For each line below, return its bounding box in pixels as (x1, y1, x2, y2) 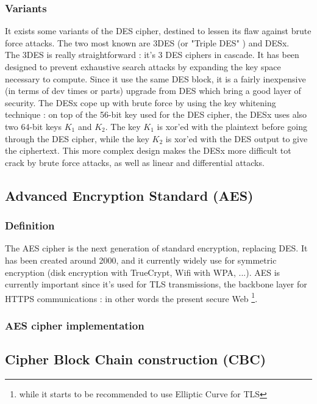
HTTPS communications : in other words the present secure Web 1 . (5, 290, 258, 305)
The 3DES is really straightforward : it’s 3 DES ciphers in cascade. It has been (5, 48, 299, 61)
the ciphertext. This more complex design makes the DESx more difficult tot (5, 144, 291, 157)
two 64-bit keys (5, 120, 62, 132)
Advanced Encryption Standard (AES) (5, 186, 254, 204)
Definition (5, 218, 55, 233)
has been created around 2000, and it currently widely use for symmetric (5, 253, 277, 266)
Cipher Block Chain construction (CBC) (5, 350, 266, 369)
